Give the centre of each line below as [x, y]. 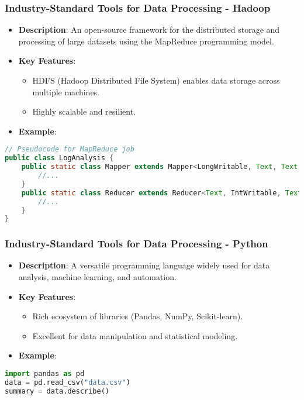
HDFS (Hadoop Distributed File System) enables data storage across [156, 80]
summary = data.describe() [57, 391]
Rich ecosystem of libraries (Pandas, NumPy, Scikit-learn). [138, 316]
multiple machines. [66, 92]
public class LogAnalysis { [59, 158]
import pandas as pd [45, 374]
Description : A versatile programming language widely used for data [144, 265]
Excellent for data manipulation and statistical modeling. [135, 335]
